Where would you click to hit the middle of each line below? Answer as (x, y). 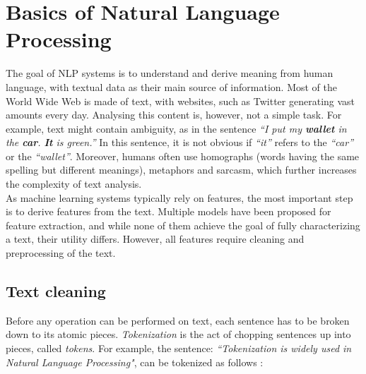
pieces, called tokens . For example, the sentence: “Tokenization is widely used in (179, 348)
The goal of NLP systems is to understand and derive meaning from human (170, 73)
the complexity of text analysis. (74, 184)
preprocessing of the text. (61, 253)
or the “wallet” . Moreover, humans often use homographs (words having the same (183, 156)
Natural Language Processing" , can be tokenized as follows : (135, 362)
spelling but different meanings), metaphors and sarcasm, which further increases (181, 170)
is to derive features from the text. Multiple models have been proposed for (169, 211)
